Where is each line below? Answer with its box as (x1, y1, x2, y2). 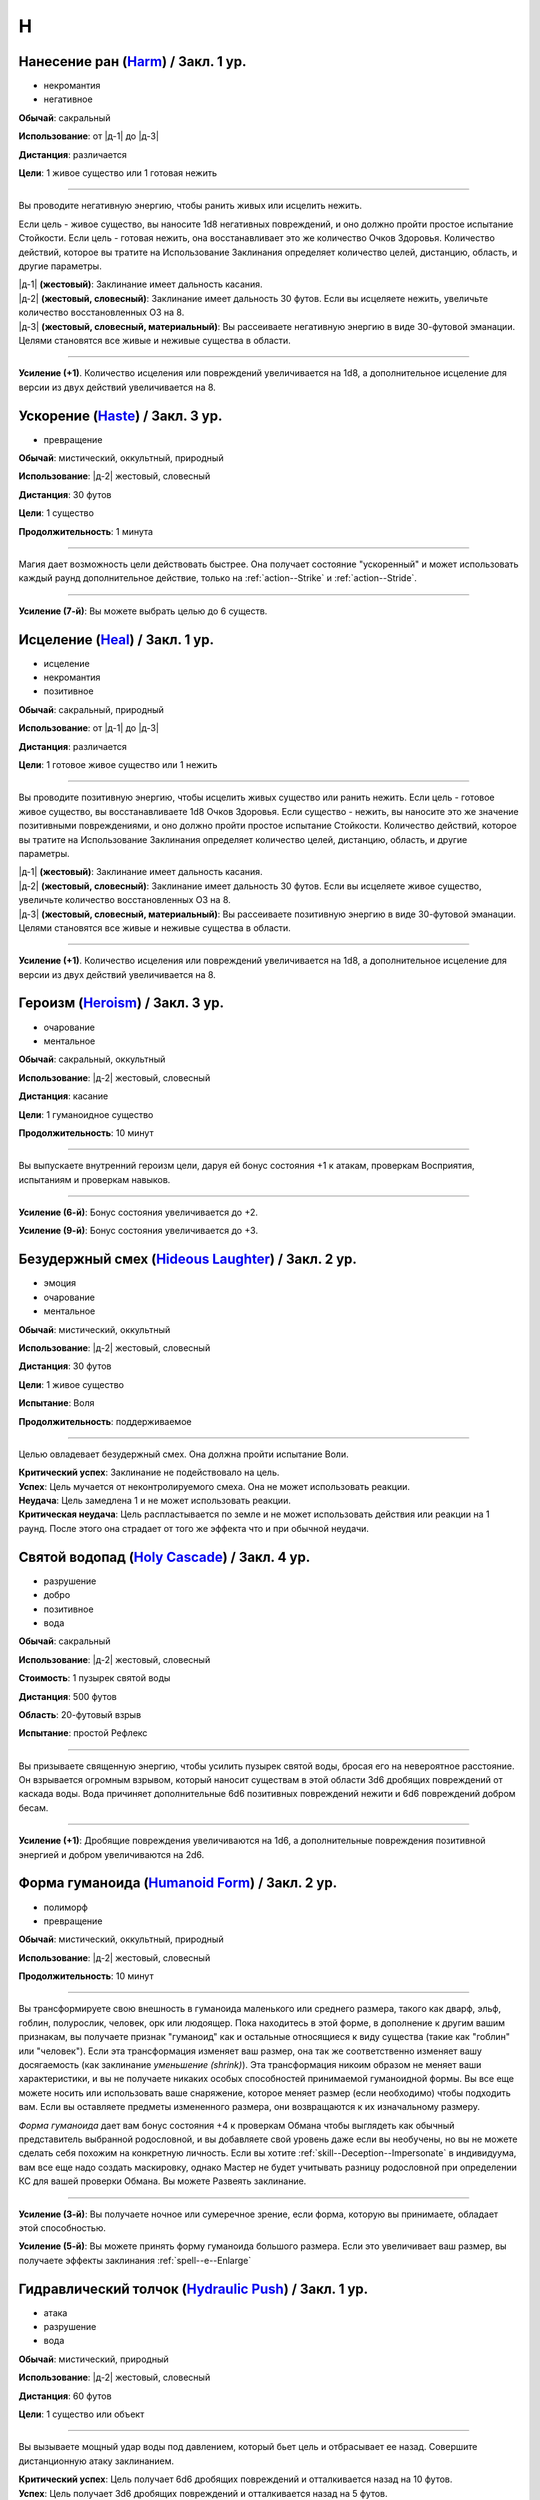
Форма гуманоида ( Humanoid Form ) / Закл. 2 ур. (18, 1875, 338, 1892)
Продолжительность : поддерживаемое (18, 1415, 192, 1427)
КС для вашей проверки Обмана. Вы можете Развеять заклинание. (18, 2175, 307, 2187)
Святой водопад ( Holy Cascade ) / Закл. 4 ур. (18, 1548, 311, 1565)
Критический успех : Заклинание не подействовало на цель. (18, 1466, 280, 1479)
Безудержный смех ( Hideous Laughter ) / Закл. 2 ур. (18, 1251, 357, 1268)
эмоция (43, 1277, 77, 1289)
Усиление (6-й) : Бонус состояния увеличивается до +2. (18, 1206, 259, 1219)
